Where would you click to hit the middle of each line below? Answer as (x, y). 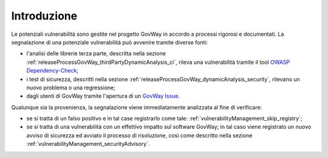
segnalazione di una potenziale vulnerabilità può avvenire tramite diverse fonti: (110, 42)
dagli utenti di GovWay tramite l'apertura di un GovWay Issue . (103, 96)
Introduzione (44, 16)
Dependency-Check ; (53, 70)
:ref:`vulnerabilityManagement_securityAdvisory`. (88, 144)
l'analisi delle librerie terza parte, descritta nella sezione (96, 53)
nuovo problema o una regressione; (71, 88)
